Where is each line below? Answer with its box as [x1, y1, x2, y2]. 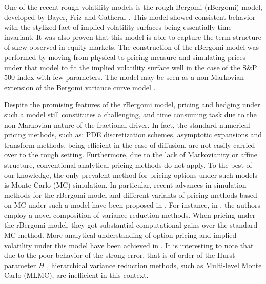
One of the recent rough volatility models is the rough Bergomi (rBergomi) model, [4, 2, 262, 12]
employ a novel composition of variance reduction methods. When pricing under [4, 209, 256, 220]
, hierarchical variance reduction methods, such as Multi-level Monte [47, 259, 262, 270]
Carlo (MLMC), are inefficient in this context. [4, 270, 149, 280]
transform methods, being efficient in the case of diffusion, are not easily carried [4, 139, 255, 150]
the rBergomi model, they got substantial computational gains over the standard [4, 219, 258, 230]
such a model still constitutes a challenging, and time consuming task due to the [4, 109, 257, 119]
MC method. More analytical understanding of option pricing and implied [4, 230, 237, 240]
